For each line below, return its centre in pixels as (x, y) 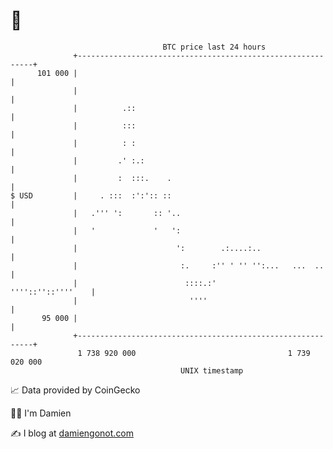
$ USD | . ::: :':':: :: (91, 195)
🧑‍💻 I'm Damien (41, 413)
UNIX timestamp (212, 370)
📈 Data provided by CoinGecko (75, 390)
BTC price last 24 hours (214, 47)
